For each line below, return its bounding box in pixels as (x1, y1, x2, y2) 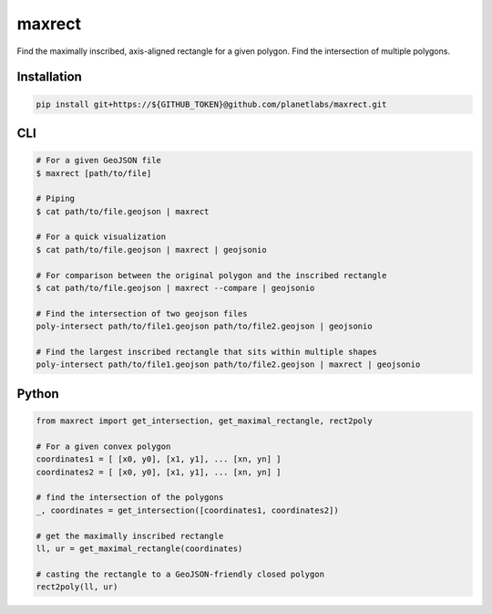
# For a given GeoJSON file (36, 155, 161, 166)
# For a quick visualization (36, 232, 167, 242)
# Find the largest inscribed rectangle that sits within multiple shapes (36, 347, 378, 357)
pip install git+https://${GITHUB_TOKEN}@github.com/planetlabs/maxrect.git (36, 99, 387, 109)
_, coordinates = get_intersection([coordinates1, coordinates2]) (36, 505, 339, 515)
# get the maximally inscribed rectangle (36, 530, 224, 541)
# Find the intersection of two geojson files (36, 308, 248, 318)
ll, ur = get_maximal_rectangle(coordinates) (36, 543, 243, 554)
